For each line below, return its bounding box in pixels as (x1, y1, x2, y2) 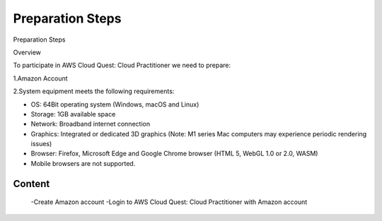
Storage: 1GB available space (30, 109, 116, 118)
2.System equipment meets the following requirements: (13, 87, 175, 95)
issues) (30, 140, 52, 148)
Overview (13, 48, 42, 56)
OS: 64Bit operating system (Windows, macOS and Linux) (30, 100, 199, 109)
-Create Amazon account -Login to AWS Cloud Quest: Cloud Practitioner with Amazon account (30, 198, 308, 206)
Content (13, 177, 50, 190)
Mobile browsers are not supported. (30, 159, 136, 167)
